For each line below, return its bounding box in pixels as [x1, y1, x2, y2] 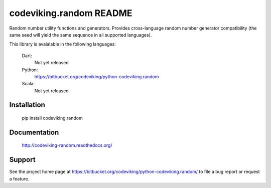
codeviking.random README [9, 8, 132, 19]
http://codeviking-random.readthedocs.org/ [22, 142, 112, 148]
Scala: [22, 81, 35, 87]
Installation [9, 101, 45, 109]
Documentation [9, 128, 59, 136]
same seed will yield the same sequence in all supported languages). [9, 32, 152, 38]
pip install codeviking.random [22, 115, 83, 121]
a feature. [9, 175, 30, 181]
